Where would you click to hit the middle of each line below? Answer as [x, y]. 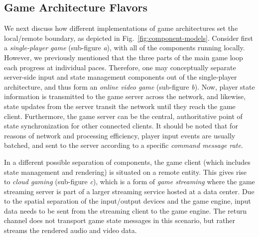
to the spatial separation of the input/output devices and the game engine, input [128, 201]
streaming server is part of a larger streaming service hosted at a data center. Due [129, 191]
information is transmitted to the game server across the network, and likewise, [125, 96]
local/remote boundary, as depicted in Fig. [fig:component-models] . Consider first [129, 38]
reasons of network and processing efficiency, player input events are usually [120, 135]
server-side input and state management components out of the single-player [121, 77]
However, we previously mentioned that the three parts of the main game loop [124, 57]
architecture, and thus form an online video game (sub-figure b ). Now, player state [129, 86]
